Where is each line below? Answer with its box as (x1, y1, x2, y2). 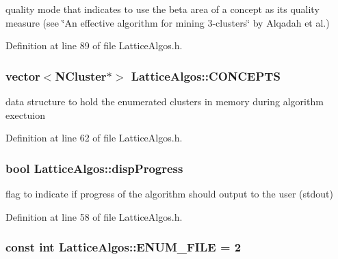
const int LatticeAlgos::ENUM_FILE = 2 (5, 238, 242, 256)
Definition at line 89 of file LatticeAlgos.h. (5, 38, 183, 53)
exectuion (5, 107, 45, 122)
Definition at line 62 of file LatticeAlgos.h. (5, 131, 183, 145)
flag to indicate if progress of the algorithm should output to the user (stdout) (5, 187, 333, 200)
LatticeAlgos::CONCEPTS (131, 67, 281, 84)
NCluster (55, 67, 107, 84)
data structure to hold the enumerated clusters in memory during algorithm (5, 94, 324, 108)
